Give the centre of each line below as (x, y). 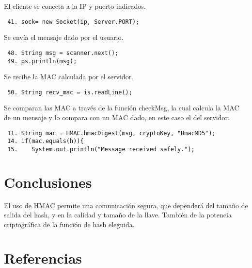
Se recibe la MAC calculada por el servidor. (69, 77)
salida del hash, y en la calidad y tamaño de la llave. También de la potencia (118, 215)
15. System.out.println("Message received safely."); (101, 149)
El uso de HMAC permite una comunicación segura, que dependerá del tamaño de (126, 205)
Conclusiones (48, 182)
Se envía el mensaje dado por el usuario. (64, 37)
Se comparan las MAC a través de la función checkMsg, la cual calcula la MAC (122, 108)
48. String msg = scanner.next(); (63, 53)
